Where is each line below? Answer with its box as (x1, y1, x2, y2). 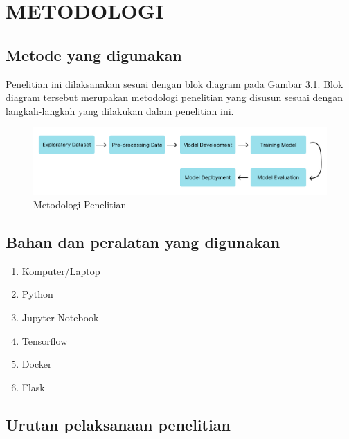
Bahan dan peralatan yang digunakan (6, 231, 280, 252)
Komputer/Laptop (21, 263, 100, 278)
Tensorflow (21, 333, 68, 348)
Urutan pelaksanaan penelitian (6, 413, 231, 435)
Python (21, 287, 53, 301)
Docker (21, 357, 52, 371)
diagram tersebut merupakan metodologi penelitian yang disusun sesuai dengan (6, 90, 343, 105)
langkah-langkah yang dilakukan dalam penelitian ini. (6, 103, 234, 118)
